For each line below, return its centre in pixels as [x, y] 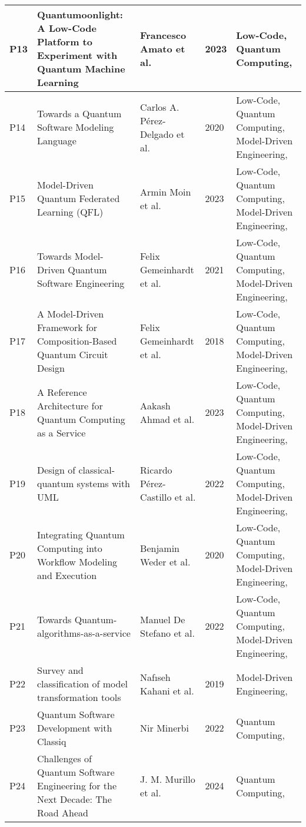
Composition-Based [77, 341]
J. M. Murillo [168, 779]
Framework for [67, 327]
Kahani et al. [167, 690]
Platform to [64, 42]
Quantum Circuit [72, 354]
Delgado [157, 134]
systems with [104, 483]
